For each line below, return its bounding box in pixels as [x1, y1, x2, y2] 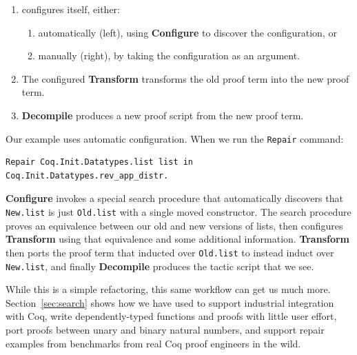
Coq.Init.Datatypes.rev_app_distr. [6, 170, 169, 181]
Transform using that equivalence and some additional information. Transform [6, 232, 350, 246]
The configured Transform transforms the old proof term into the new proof [21, 71, 349, 85]
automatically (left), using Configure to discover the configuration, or [38, 25, 337, 39]
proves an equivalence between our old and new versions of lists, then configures [6, 218, 343, 232]
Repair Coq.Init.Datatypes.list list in [6, 157, 194, 168]
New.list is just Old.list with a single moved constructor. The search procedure [6, 205, 351, 219]
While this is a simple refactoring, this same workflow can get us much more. [6, 282, 331, 296]
